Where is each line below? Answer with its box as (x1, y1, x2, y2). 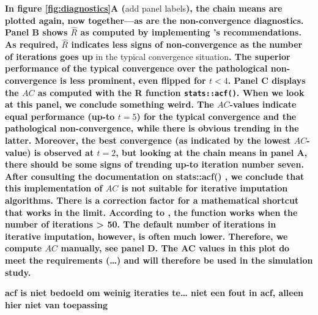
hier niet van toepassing (5, 298, 108, 311)
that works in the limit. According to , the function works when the (5, 206, 298, 218)
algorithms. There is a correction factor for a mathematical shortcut (5, 194, 299, 206)
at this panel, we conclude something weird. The (5, 98, 214, 111)
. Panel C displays (227, 74, 306, 86)
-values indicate (229, 98, 297, 111)
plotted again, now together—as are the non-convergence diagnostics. (5, 13, 304, 26)
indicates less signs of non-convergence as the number (71, 38, 303, 51)
